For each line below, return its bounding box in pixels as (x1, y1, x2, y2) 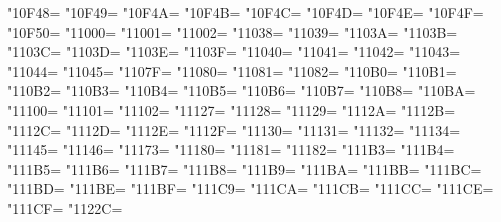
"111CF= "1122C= (7, 197, 123, 218)
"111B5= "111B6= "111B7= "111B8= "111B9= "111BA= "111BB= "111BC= (7, 158, 482, 179)
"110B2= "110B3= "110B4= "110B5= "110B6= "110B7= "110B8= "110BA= (7, 80, 476, 101)
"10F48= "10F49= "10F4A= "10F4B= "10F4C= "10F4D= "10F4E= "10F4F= (7, 2, 484, 22)
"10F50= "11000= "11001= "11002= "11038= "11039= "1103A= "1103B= (7, 21, 458, 42)
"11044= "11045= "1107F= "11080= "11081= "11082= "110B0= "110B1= (7, 60, 457, 81)
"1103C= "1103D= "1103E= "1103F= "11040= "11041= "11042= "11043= (7, 41, 461, 62)
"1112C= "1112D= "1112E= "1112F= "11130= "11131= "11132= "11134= (7, 119, 461, 140)
